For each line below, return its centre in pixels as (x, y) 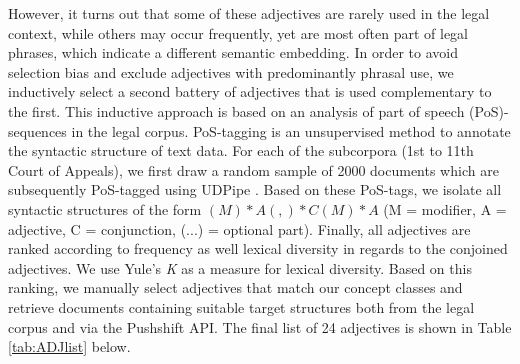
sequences (37, 130)
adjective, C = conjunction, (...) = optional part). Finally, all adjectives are (239, 228)
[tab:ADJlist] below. (69, 346)
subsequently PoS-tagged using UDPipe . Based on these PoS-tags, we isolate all (255, 189)
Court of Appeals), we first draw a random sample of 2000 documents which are (253, 169)
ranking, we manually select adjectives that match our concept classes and (235, 287)
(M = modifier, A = (445, 208)
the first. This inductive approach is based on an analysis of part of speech (236, 110)
